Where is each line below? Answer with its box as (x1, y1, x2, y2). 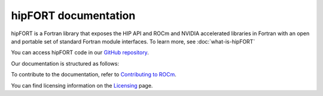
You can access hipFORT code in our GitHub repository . (11, 49, 149, 56)
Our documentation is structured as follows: (11, 60, 120, 67)
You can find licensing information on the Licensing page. (11, 82, 153, 89)
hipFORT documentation (11, 9, 136, 22)
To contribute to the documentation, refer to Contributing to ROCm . (11, 71, 176, 78)
